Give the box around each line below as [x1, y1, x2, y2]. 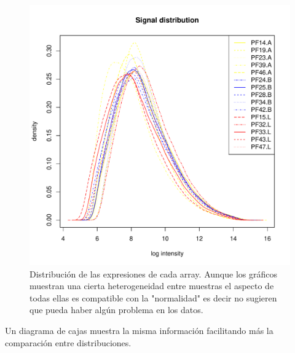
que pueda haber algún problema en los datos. [29, 303, 203, 316]
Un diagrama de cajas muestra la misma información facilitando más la [5, 324, 273, 336]
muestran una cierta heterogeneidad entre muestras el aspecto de [29, 279, 274, 292]
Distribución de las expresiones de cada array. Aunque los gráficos [29, 267, 277, 280]
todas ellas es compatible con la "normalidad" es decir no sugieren [29, 291, 277, 304]
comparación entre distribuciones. [5, 336, 132, 349]
